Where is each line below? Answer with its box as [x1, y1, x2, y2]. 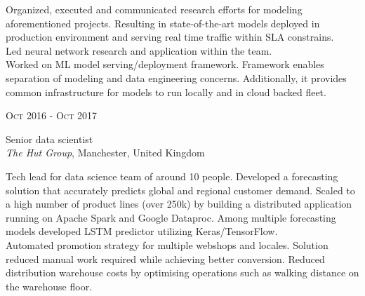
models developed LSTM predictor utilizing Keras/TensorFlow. [6, 224, 278, 238]
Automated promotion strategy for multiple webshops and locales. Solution [6, 237, 328, 252]
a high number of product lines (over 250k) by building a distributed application [6, 196, 352, 211]
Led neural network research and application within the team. [6, 43, 272, 58]
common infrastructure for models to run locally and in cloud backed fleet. [6, 84, 326, 99]
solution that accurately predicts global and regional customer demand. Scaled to [6, 182, 355, 197]
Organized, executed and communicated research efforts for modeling [6, 2, 303, 16]
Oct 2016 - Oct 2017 [6, 108, 97, 123]
